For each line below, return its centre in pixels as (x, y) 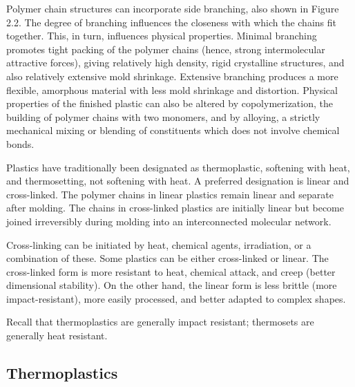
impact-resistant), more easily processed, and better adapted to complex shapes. (176, 298)
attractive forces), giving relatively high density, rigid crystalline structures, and (175, 63)
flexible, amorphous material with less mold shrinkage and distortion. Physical (172, 89)
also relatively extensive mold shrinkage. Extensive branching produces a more (172, 76)
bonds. (20, 143)
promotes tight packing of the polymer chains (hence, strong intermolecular (166, 49)
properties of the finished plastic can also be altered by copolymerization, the (170, 103)
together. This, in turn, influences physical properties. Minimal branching (162, 36)
